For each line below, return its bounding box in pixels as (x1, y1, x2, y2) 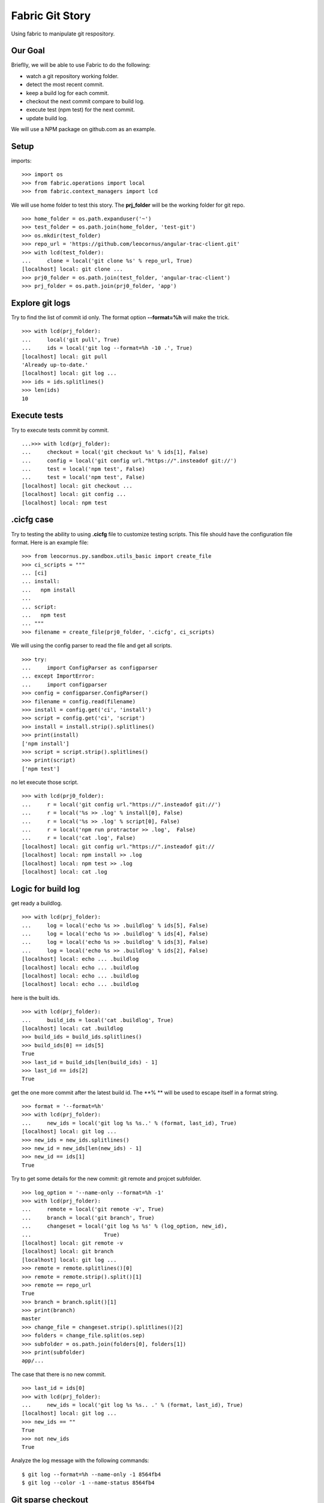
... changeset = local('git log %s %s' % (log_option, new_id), (22, 1223, 227, 1229)
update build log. (26, 114, 68, 121)
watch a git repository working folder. (26, 72, 119, 79)
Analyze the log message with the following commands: (11, 1457, 149, 1464)
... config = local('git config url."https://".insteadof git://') (22, 457, 237, 464)
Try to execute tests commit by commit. (11, 426, 109, 433)
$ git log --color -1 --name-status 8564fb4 (22, 1480, 155, 1486)
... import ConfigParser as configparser (22, 664, 158, 671)
